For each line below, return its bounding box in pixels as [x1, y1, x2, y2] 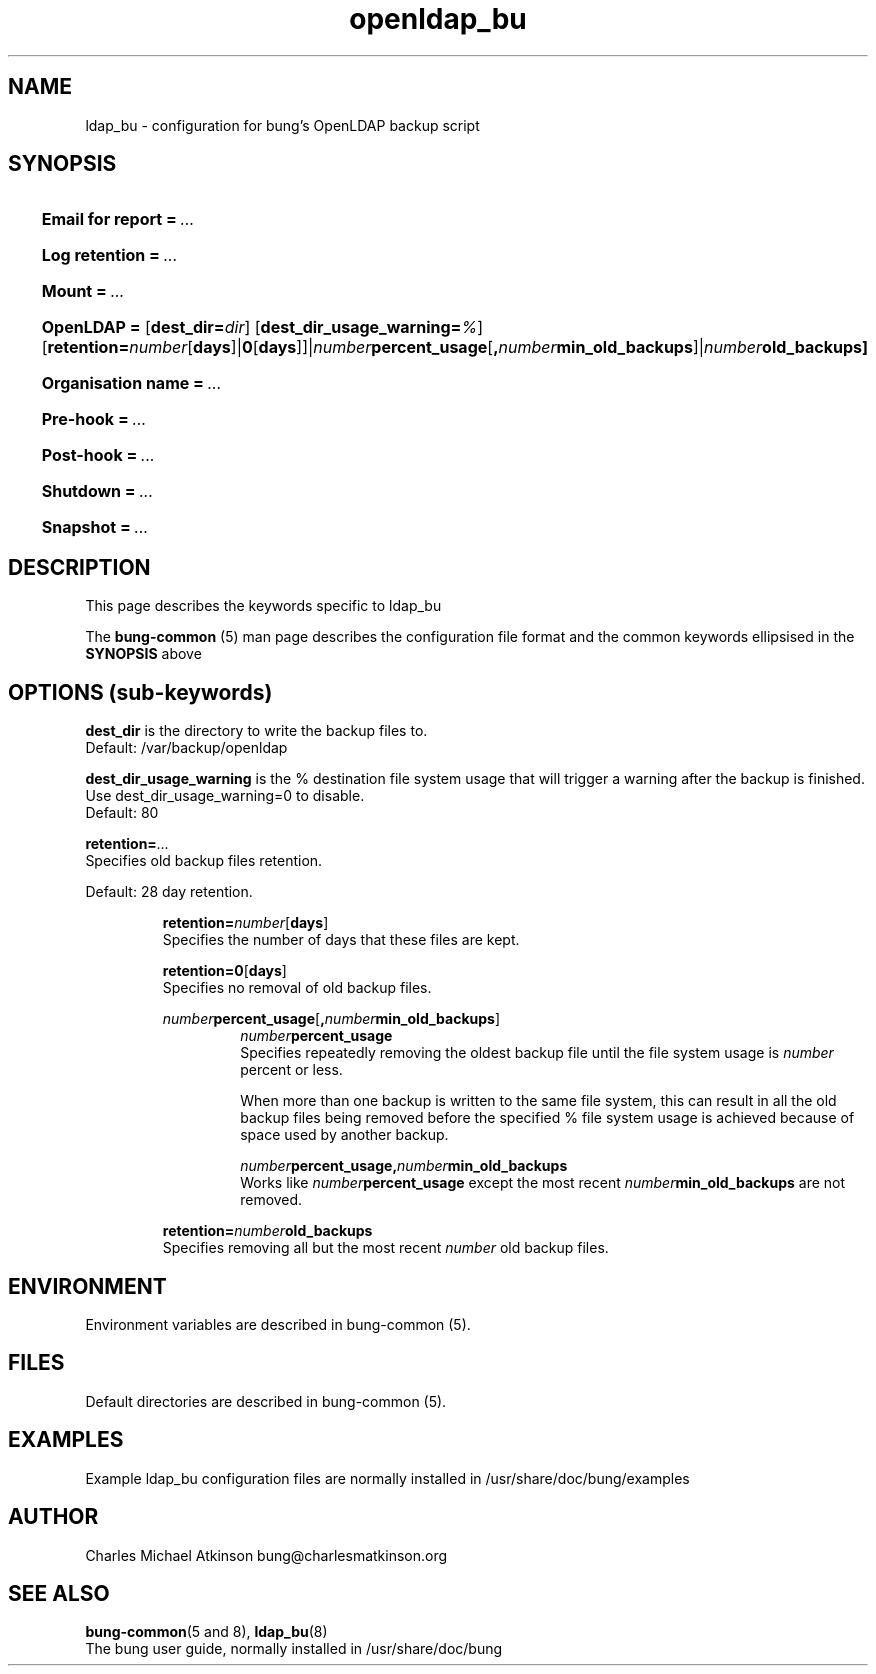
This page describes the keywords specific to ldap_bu [85, 597, 442, 615]
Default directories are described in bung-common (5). [85, 1392, 447, 1410]
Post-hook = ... [41, 445, 155, 466]
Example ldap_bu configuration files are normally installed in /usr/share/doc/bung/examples [85, 1469, 690, 1487]
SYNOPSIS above [85, 645, 202, 663]
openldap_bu [349, 2, 527, 36]
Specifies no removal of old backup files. [162, 979, 432, 997]
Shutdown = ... [41, 481, 154, 502]
